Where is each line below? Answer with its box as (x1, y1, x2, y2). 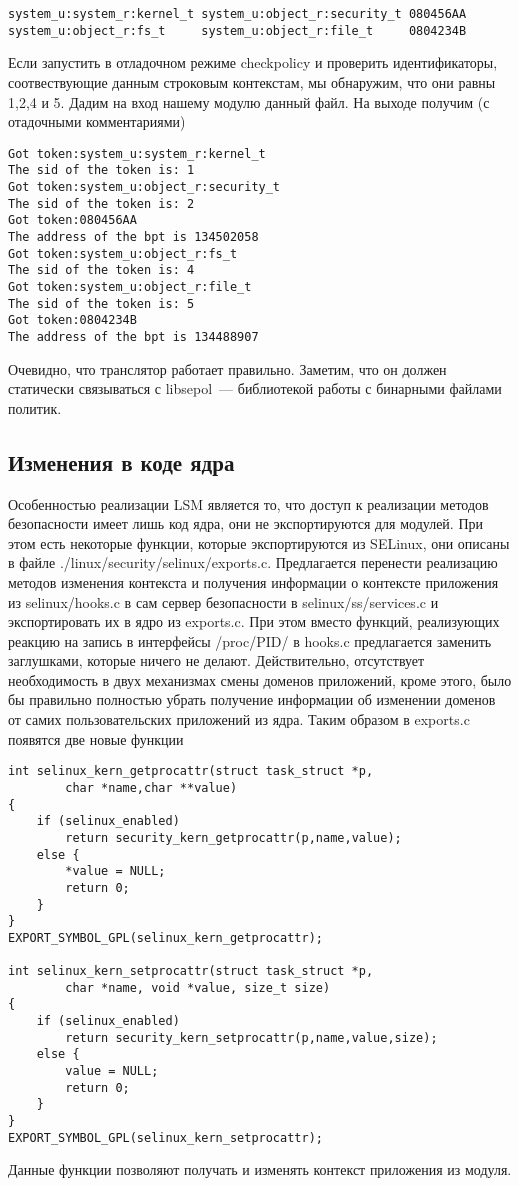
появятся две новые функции (8, 728, 184, 749)
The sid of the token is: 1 (8, 163, 195, 178)
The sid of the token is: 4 (8, 263, 195, 278)
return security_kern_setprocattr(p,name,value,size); (65, 1030, 438, 1045)
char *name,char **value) (65, 780, 238, 795)
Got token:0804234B (8, 313, 137, 328)
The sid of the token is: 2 (8, 196, 195, 211)
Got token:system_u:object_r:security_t (8, 180, 281, 194)
